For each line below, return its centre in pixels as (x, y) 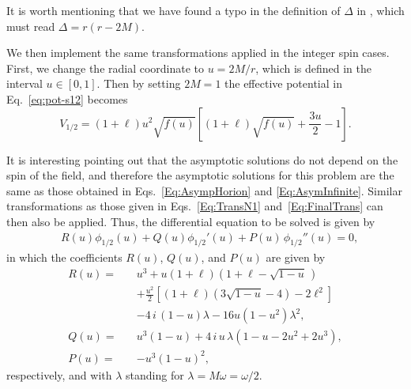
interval (25, 83)
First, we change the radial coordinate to (106, 68)
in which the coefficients (64, 257)
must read (31, 26)
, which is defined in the (314, 68)
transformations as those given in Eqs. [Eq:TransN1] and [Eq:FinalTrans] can (195, 206)
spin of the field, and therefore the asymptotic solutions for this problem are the (200, 175)
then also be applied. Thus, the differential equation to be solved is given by (191, 221)
